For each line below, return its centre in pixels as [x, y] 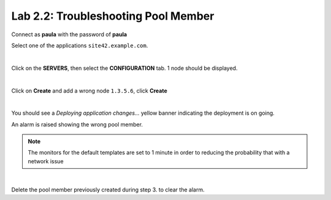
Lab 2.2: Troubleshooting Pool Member [113, 16]
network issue [46, 161]
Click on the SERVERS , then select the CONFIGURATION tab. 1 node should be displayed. [124, 68]
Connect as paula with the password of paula [69, 34]
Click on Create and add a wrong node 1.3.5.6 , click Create [89, 90]
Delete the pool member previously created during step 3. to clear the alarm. [108, 190]
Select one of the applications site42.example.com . [80, 45]
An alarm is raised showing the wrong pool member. [77, 124]
